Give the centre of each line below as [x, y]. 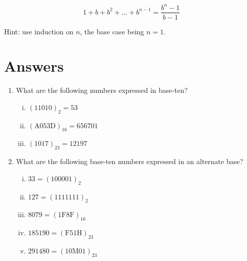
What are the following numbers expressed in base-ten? [102, 90]
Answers [34, 66]
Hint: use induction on [39, 31]
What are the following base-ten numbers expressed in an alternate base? [130, 161]
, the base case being [112, 31]
